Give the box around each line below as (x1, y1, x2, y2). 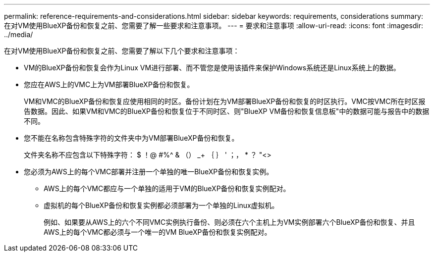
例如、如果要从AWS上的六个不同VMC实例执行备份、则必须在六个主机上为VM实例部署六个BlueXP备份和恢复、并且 (44, 218, 415, 226)
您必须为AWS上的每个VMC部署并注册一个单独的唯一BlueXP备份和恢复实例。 (24, 167, 273, 176)
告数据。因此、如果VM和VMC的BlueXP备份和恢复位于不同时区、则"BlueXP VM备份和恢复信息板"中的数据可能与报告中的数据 (24, 107, 430, 115)
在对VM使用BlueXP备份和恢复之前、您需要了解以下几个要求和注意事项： (4, 47, 240, 55)
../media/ (4, 30, 33, 39)
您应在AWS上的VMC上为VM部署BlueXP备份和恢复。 (24, 80, 194, 89)
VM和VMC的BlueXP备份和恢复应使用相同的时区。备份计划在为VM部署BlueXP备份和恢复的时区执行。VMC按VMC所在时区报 (24, 97, 426, 105)
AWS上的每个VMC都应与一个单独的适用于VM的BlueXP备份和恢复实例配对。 (44, 184, 290, 193)
